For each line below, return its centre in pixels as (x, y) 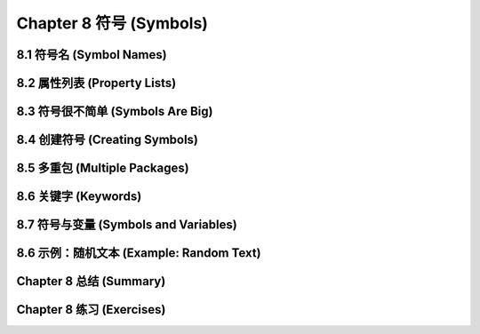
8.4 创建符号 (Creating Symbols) (108, 140)
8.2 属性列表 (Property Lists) (96, 83)
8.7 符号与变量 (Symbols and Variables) (127, 225)
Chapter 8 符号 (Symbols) (112, 23)
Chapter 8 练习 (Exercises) (91, 310)
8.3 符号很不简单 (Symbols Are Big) (115, 111)
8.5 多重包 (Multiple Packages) (103, 168)
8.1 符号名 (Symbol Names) (92, 55)
